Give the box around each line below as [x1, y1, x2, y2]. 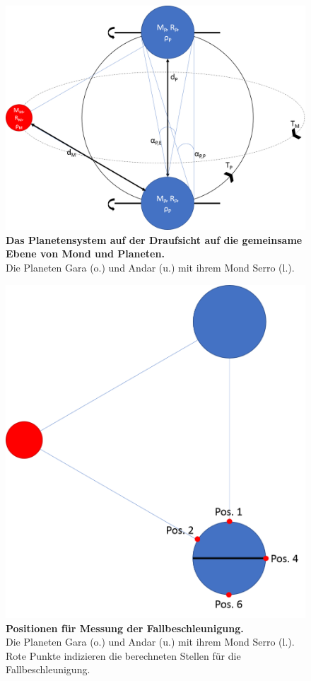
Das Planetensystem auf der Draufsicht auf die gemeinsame [6, 232, 303, 247]
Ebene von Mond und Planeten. [6, 246, 165, 261]
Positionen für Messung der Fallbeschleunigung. [6, 620, 244, 635]
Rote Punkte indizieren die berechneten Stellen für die [6, 648, 241, 663]
